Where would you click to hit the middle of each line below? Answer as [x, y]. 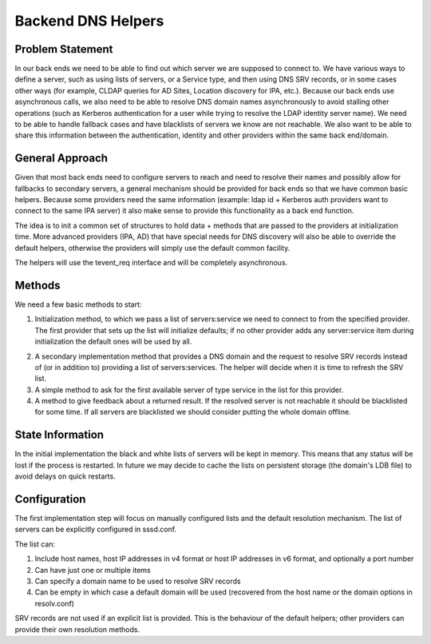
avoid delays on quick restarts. [65, 476]
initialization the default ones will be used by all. [113, 342]
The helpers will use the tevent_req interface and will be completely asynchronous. [151, 263]
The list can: [35, 544]
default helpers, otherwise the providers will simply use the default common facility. [152, 248]
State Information [59, 435]
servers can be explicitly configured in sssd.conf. [96, 529]
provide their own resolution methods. [77, 629]
